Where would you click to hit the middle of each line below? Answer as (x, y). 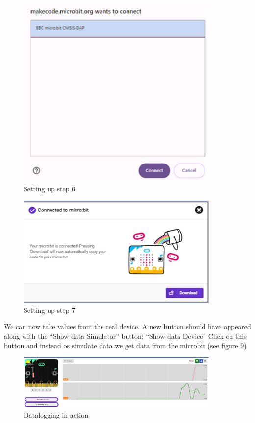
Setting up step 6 (50, 189)
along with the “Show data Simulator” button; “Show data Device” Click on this (125, 336)
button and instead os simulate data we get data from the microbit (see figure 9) (125, 345)
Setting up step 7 (50, 310)
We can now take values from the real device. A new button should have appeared (127, 326)
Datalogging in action (56, 415)
